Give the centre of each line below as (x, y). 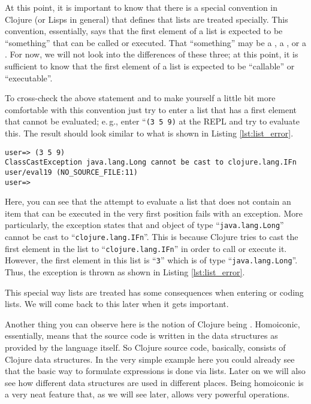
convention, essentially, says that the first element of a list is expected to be (144, 31)
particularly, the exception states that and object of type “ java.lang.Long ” (144, 225)
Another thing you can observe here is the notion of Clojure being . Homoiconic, (153, 323)
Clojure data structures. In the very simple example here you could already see (150, 359)
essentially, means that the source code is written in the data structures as (141, 335)
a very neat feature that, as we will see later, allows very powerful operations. (147, 394)
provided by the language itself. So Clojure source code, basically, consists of (145, 347)
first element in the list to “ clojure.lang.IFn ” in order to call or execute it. (146, 248)
